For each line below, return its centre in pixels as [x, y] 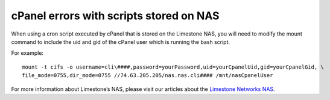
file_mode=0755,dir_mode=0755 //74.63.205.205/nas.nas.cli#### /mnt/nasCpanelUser [148, 76]
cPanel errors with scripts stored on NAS [115, 16]
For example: [27, 53]
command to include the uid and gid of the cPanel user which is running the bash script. [121, 42]
